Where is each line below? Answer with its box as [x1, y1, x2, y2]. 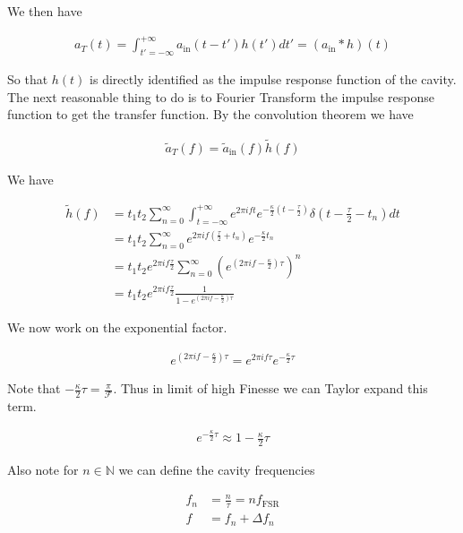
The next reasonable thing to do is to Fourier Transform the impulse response [7, 87, 434, 106]
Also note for [7, 460, 79, 479]
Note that [7, 379, 61, 398]
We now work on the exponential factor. [7, 317, 227, 336]
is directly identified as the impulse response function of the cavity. [90, 69, 457, 88]
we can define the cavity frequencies [118, 460, 315, 479]
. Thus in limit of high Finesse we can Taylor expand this [113, 379, 428, 398]
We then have [7, 2, 82, 20]
